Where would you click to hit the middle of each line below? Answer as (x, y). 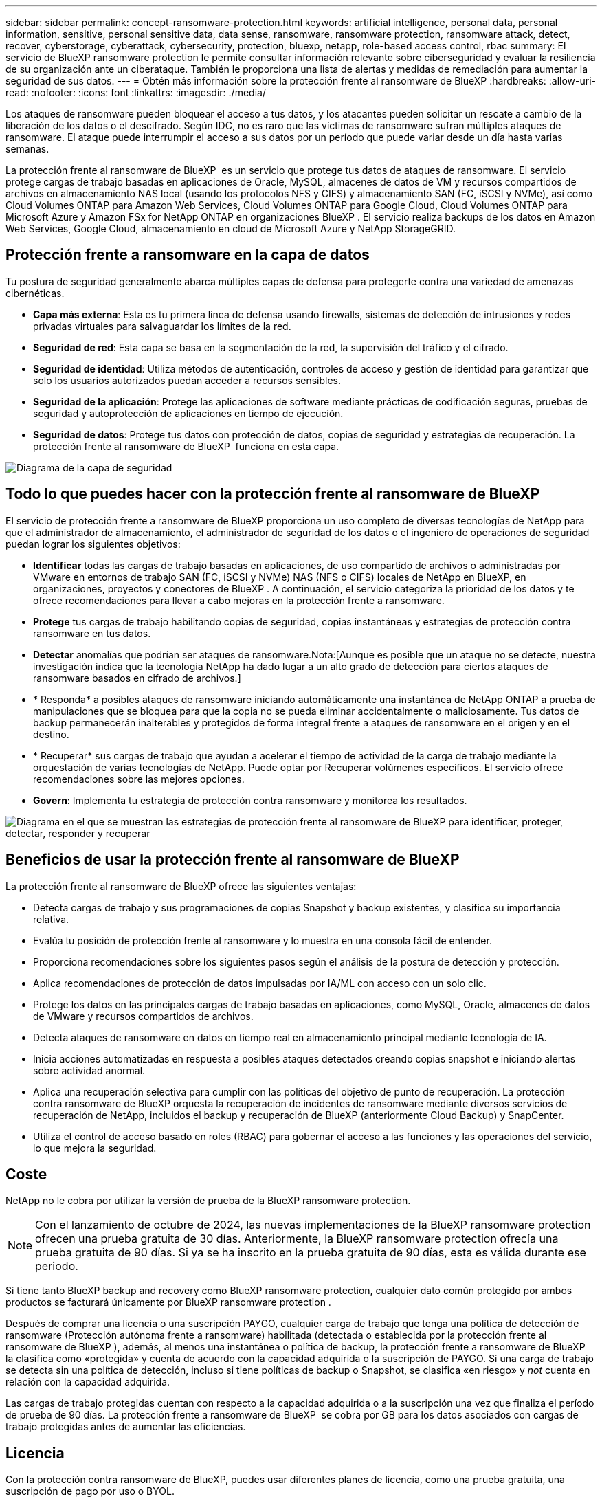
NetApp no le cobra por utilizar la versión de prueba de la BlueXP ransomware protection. (208, 1201)
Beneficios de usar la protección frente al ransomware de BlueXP (233, 860)
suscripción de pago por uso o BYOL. (90, 1491)
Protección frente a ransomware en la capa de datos (188, 255)
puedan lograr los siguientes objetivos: (93, 544)
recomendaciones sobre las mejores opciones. (139, 779)
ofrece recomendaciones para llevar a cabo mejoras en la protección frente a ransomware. (239, 600)
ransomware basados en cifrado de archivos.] (137, 678)
